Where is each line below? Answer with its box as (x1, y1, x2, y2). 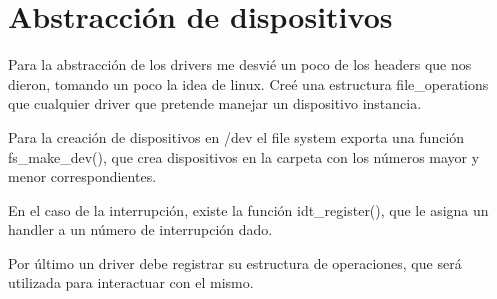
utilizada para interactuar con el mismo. (8, 272, 254, 293)
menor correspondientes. (8, 166, 157, 187)
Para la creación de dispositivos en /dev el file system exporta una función (8, 126, 465, 147)
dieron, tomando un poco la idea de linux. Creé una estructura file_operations (8, 73, 489, 94)
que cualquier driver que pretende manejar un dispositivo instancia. (8, 93, 422, 114)
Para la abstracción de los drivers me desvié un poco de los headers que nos (8, 54, 472, 75)
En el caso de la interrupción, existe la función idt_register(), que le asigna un (8, 199, 489, 220)
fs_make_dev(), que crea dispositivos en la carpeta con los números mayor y (8, 146, 480, 167)
